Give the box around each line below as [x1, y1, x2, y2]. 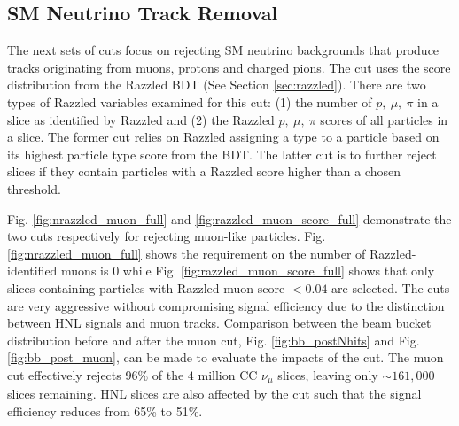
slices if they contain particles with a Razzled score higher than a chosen [7, 162, 401, 181]
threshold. [7, 179, 61, 198]
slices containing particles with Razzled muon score [7, 278, 285, 297]
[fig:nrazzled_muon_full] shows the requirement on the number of [7, 244, 366, 262]
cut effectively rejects [7, 365, 121, 383]
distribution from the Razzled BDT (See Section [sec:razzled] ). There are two [7, 75, 426, 94]
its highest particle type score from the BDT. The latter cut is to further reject [7, 144, 437, 163]
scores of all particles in [320, 110, 448, 128]
